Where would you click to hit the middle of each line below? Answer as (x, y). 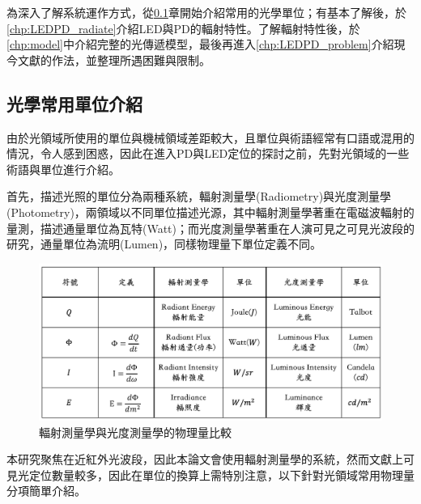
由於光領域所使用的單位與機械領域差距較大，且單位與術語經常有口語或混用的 (210, 137)
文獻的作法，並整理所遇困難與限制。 (114, 59)
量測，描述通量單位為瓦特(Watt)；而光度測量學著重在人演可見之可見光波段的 (211, 228)
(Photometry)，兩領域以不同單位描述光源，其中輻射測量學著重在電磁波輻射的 (210, 212)
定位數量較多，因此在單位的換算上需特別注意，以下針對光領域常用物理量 (221, 474)
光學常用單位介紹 (74, 103)
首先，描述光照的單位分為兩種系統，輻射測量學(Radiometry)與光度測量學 (199, 196)
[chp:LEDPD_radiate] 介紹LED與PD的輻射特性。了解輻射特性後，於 (183, 28)
